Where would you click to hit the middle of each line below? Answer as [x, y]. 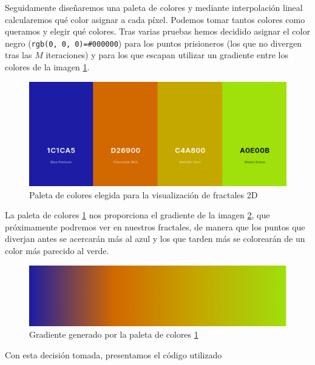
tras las [19, 55]
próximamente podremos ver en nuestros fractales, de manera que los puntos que [155, 226]
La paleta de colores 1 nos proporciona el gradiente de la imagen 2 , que [137, 215]
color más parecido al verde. [57, 250]
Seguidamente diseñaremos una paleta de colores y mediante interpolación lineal [154, 7]
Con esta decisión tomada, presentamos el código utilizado [113, 354]
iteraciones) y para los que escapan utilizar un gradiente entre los [167, 55]
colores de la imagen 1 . [47, 67]
